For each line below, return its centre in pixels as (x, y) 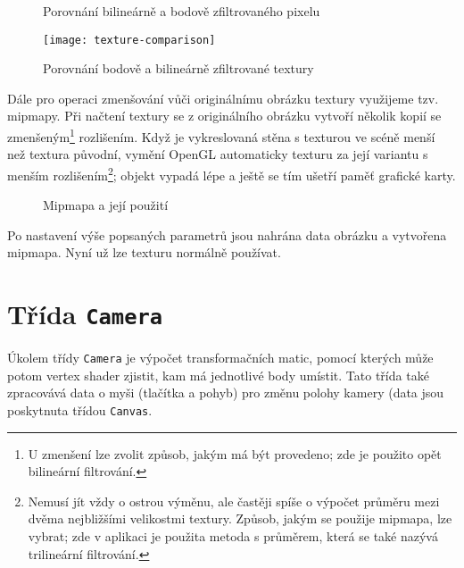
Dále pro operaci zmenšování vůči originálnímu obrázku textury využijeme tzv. (223, 98)
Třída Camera (85, 314)
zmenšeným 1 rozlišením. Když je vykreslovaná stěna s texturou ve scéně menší (221, 135)
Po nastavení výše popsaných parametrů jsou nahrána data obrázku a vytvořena (227, 234)
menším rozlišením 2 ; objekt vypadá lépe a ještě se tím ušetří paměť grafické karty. (232, 173)
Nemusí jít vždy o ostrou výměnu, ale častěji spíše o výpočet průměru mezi (234, 501)
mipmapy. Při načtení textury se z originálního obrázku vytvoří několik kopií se (224, 116)
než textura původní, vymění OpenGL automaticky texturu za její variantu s (218, 154)
